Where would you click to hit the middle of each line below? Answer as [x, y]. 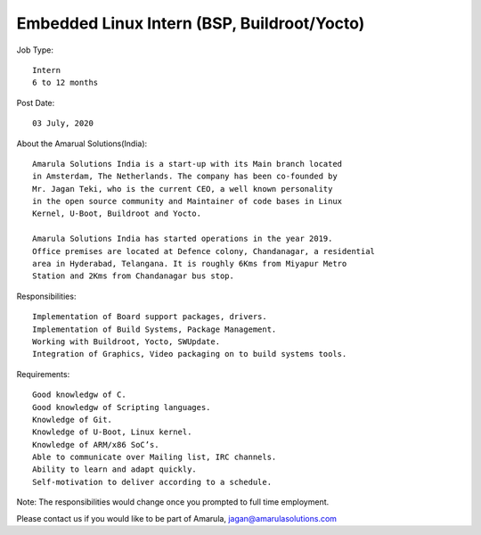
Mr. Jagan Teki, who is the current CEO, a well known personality [183, 189]
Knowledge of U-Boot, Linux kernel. [112, 432]
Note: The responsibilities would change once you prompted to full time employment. [173, 502]
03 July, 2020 [63, 123]
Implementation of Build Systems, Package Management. [155, 329]
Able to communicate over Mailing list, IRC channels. [155, 457]
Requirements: [43, 374]
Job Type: [35, 50]
